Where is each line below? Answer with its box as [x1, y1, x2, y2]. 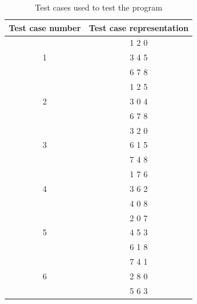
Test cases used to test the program [34, 1, 163, 13]
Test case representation [89, 21, 189, 33]
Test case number [9, 21, 81, 33]
